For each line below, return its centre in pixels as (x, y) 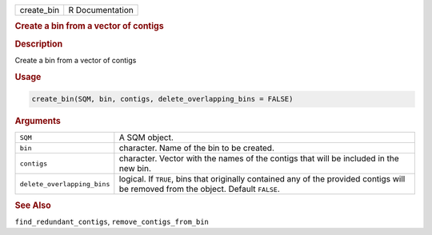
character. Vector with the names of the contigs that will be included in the (259, 158)
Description (39, 44)
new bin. (135, 169)
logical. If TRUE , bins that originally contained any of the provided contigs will (262, 179)
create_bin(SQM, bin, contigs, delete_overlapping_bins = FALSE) (162, 99)
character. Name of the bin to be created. (197, 148)
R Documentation (101, 10)
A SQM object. (146, 137)
